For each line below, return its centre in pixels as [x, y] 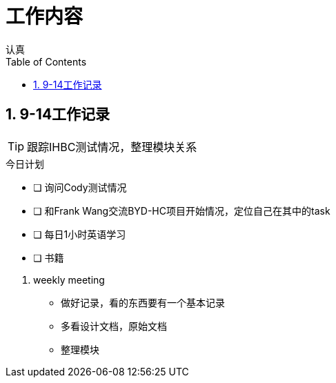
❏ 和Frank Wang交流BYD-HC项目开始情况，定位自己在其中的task [182, 210]
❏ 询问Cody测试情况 [80, 187]
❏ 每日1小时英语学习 [80, 234]
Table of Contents [46, 61]
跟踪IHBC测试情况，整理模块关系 [112, 147]
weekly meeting [69, 279]
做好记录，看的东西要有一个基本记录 [143, 302]
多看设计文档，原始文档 [114, 326]
